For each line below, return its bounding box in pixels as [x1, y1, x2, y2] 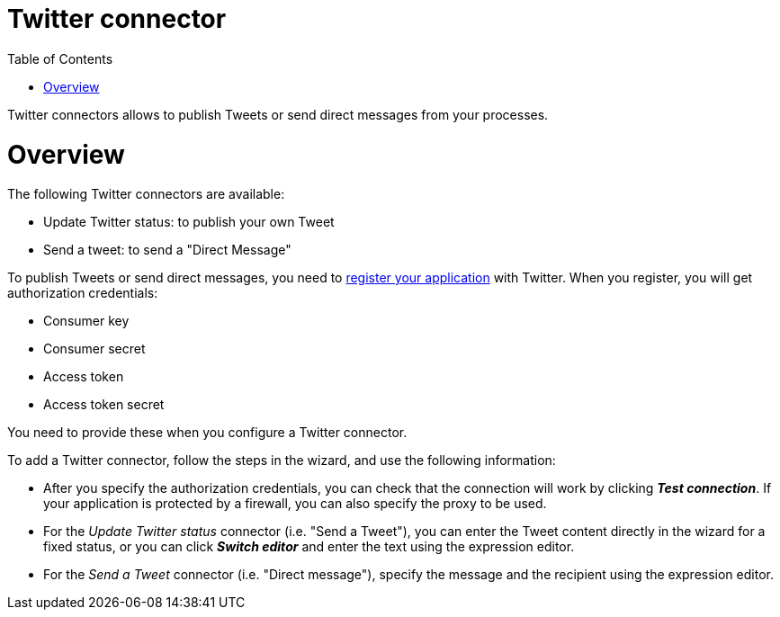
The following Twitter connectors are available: [7, 186, 285, 202]
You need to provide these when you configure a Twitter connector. [7, 425, 408, 441]
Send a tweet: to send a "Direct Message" [43, 242, 291, 258]
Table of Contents [7, 50, 113, 67]
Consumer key [43, 313, 130, 329]
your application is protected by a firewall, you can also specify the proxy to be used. [43, 496, 547, 512]
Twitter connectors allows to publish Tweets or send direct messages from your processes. [7, 106, 549, 122]
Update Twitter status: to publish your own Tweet [43, 214, 335, 230]
